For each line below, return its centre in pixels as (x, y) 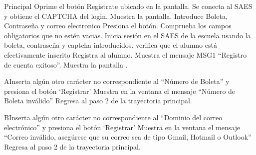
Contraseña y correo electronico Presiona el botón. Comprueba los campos (118, 26)
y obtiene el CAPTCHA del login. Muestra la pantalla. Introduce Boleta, (116, 16)
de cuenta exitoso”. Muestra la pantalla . (66, 64)
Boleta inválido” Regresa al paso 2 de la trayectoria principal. (98, 101)
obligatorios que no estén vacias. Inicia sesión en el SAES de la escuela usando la (128, 35)
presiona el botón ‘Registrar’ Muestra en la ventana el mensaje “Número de (120, 91)
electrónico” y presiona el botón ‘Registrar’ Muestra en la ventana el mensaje (122, 127)
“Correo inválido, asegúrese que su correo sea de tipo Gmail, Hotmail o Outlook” (128, 137)
